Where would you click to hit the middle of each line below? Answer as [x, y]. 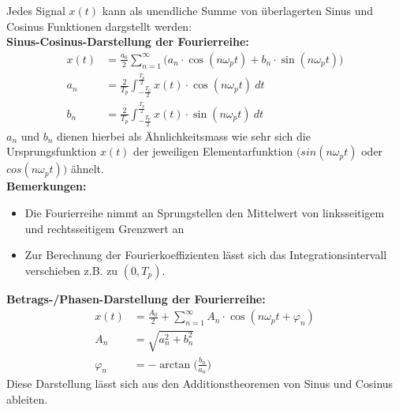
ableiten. [27, 399]
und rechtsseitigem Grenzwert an [104, 228]
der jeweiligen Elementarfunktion [213, 151]
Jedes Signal [36, 10]
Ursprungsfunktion [52, 151]
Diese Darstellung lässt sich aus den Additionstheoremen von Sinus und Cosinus [200, 383]
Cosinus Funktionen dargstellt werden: [99, 26]
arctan [175, 365]
